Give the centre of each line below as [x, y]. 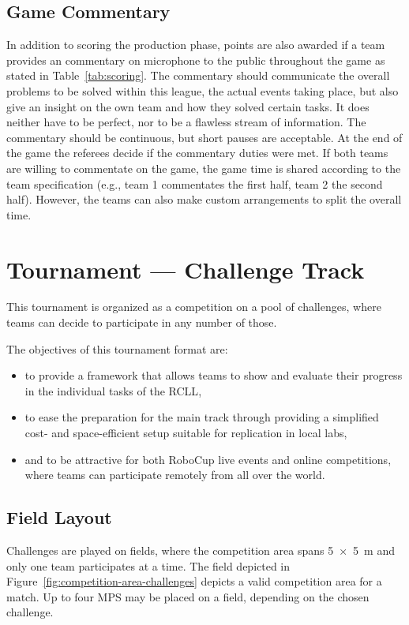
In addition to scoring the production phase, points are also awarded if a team [196, 45]
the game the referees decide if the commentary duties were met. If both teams [197, 153]
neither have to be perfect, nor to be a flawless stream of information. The [186, 122]
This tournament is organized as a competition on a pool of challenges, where [194, 307]
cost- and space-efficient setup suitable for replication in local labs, [186, 433]
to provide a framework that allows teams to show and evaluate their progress [214, 375]
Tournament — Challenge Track [186, 269]
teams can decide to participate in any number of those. [142, 322]
